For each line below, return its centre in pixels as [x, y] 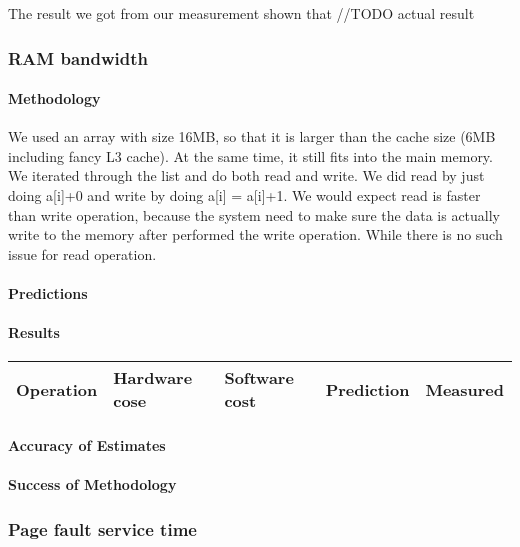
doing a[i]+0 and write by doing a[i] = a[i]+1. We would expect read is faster [244, 195]
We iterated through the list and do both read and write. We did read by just [246, 175]
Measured [464, 389]
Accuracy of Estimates [87, 444]
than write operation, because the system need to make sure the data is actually [254, 214]
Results [34, 332]
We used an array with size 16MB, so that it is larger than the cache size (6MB [252, 136]
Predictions [48, 292]
